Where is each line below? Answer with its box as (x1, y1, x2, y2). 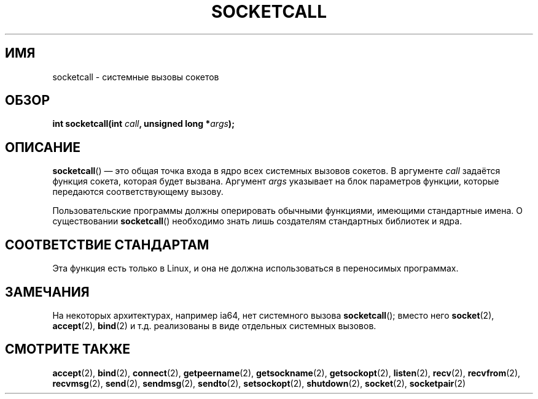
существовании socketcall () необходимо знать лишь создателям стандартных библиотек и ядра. (52, 216, 462, 227)
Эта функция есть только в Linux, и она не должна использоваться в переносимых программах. (52, 263, 459, 274)
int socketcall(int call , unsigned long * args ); (52, 118, 235, 129)
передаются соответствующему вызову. (52, 186, 224, 197)
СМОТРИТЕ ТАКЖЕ (5, 341, 131, 357)
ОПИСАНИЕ (5, 139, 80, 155)
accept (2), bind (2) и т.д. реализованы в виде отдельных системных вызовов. (52, 320, 376, 331)
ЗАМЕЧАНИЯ (5, 284, 90, 300)
